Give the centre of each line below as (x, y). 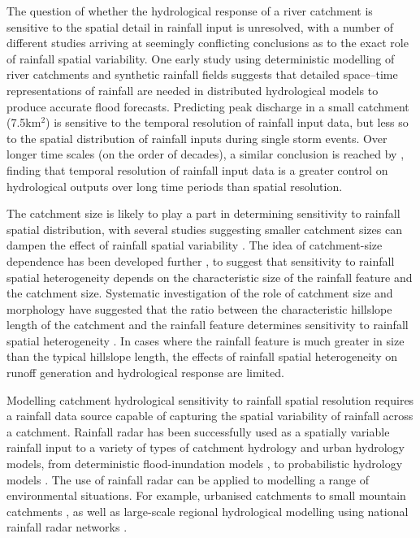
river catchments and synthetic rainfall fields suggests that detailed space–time (202, 74)
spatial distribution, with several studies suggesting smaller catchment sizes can (204, 229)
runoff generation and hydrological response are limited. (145, 373)
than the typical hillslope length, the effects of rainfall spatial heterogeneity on (202, 356)
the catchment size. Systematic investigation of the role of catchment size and (200, 293)
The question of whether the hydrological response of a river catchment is (190, 11)
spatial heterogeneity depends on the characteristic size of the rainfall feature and (210, 277)
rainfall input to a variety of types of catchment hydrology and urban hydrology (206, 447)
